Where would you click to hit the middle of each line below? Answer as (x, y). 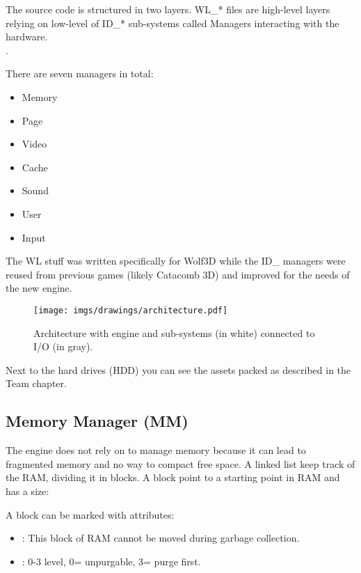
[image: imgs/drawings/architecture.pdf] (131, 310)
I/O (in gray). (63, 346)
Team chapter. (36, 383)
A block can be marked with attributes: (90, 514)
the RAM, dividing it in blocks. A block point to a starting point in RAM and (173, 477)
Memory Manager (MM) (97, 421)
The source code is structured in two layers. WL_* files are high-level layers (168, 9)
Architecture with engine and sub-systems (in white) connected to (174, 332)
